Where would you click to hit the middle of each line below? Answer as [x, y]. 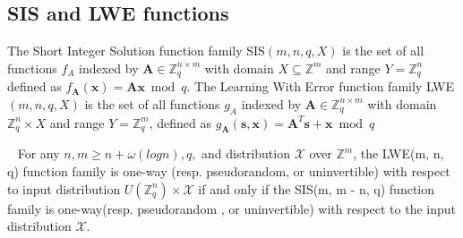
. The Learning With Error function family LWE [321, 86]
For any [39, 153]
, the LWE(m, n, [399, 153]
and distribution [246, 153]
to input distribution [64, 188]
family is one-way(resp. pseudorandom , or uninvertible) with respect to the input [232, 208]
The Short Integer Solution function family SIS [136, 51]
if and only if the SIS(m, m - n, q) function [317, 188]
